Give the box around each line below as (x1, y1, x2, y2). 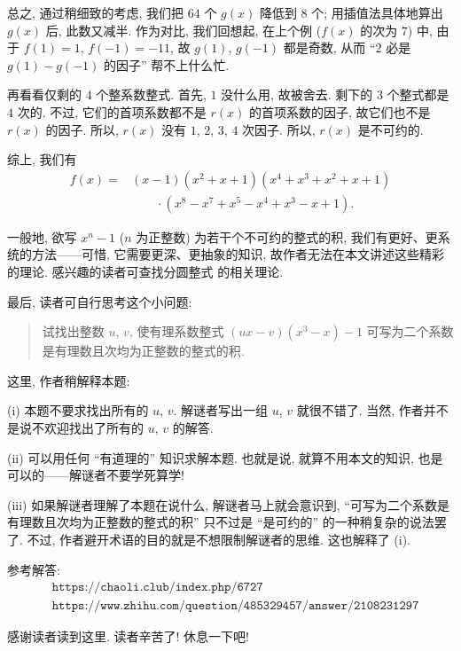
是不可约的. (357, 120, 424, 138)
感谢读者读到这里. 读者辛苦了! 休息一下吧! (7, 627, 249, 646)
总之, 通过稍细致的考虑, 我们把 (7, 4, 184, 21)
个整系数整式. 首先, (96, 85, 207, 104)
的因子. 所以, (45, 120, 119, 138)
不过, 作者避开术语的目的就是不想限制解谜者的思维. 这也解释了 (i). (27, 529, 410, 548)
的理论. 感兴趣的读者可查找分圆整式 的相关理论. (7, 263, 284, 280)
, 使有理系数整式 (129, 322, 224, 341)
